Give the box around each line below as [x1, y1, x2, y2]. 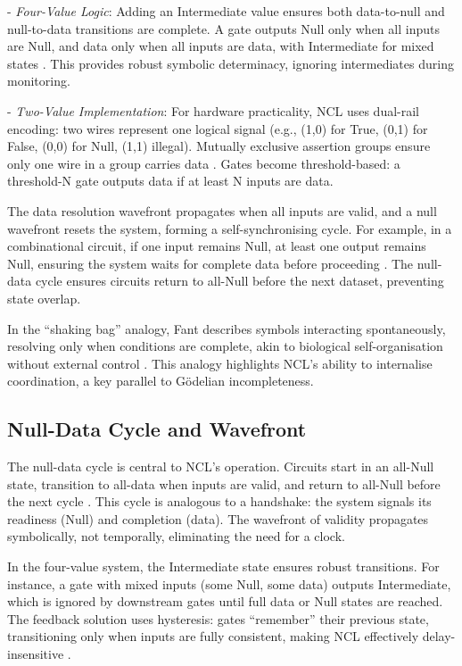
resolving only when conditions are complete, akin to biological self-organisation [7, 337, 443, 355]
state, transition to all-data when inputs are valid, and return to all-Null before [7, 474, 441, 493]
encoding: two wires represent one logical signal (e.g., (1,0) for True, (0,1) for [7, 119, 428, 137]
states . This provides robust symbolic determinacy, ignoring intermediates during [7, 54, 454, 72]
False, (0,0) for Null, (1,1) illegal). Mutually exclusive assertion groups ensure [7, 137, 431, 155]
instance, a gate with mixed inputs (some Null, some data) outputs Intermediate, [7, 574, 451, 593]
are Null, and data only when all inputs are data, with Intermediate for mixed [7, 37, 434, 55]
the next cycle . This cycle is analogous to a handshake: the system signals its [7, 492, 432, 511]
